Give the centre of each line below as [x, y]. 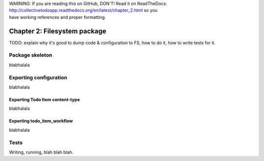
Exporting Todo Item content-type [44, 99]
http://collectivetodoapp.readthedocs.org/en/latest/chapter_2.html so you [83, 10]
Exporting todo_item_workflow [41, 121]
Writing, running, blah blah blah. [41, 152]
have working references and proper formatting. [57, 17]
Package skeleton [31, 55]
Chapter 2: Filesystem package [58, 31]
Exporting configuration [38, 77]
